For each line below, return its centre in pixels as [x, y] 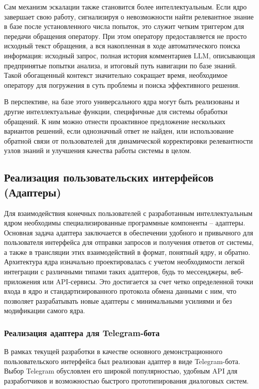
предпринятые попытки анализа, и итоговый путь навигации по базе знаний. [121, 65]
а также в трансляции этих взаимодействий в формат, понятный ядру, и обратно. [127, 252]
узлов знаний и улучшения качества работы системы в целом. [98, 150]
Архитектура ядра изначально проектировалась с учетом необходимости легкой [124, 262]
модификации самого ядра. [45, 310]
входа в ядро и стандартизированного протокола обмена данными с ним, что [120, 291]
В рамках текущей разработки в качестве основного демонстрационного [113, 351]
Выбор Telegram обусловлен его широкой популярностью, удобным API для [121, 371]
